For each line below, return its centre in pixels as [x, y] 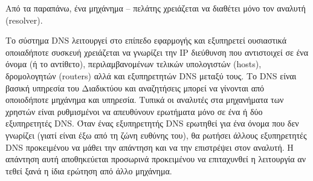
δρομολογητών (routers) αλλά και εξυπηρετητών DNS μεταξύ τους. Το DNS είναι [151, 75]
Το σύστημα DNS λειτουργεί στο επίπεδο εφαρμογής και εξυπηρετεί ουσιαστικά [146, 40]
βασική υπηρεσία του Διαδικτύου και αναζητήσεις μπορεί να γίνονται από [135, 87]
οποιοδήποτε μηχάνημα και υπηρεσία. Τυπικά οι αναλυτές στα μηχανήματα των [145, 100]
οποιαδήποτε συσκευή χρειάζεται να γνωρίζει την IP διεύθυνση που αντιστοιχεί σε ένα [157, 52]
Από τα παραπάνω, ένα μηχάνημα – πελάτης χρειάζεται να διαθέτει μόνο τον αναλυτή [156, 8]
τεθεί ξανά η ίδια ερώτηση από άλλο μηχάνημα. [89, 170]
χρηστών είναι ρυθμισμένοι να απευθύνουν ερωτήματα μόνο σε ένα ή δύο [134, 111]
